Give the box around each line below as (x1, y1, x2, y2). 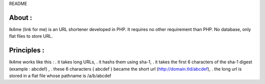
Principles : (9, 46, 45, 55)
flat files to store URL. (9, 33, 53, 39)
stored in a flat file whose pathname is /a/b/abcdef (9, 73, 111, 79)
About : (9, 13, 32, 22)
